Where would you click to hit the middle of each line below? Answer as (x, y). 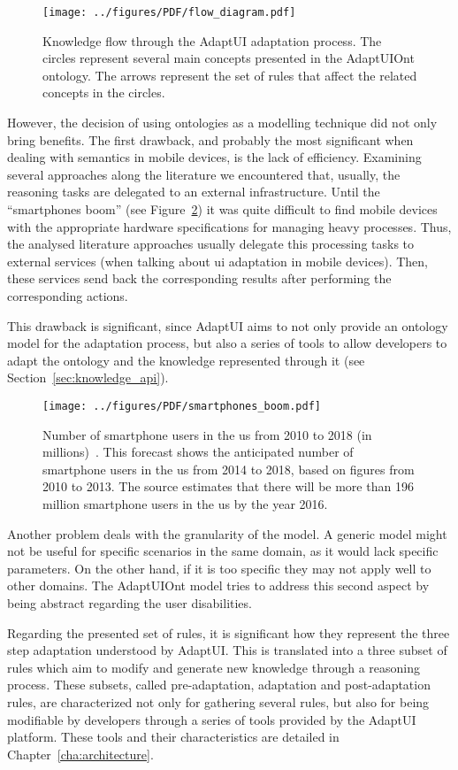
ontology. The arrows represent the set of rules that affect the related (230, 75)
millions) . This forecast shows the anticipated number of (198, 452)
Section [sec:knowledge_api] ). (88, 377)
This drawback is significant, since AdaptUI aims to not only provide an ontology (228, 325)
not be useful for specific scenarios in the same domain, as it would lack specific (223, 551)
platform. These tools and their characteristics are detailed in (173, 737)
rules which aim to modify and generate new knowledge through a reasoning (214, 667)
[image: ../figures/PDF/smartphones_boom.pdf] (182, 406)
